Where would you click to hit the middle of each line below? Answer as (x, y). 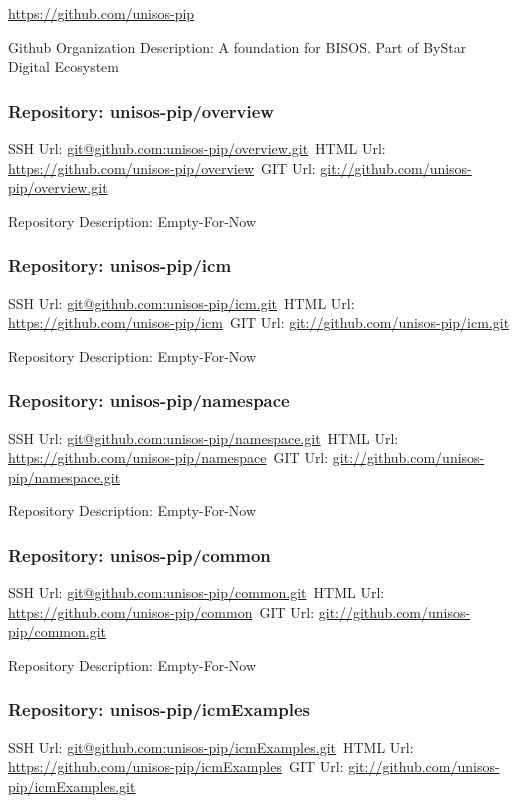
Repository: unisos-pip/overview (141, 110)
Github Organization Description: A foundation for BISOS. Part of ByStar (237, 46)
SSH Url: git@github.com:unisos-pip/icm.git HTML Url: (181, 302)
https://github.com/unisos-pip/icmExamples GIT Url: (176, 766)
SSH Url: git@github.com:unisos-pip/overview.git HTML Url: (197, 148)
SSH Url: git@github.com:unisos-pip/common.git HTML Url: (196, 592)
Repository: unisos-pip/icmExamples (159, 709)
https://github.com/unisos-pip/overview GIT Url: (162, 167)
